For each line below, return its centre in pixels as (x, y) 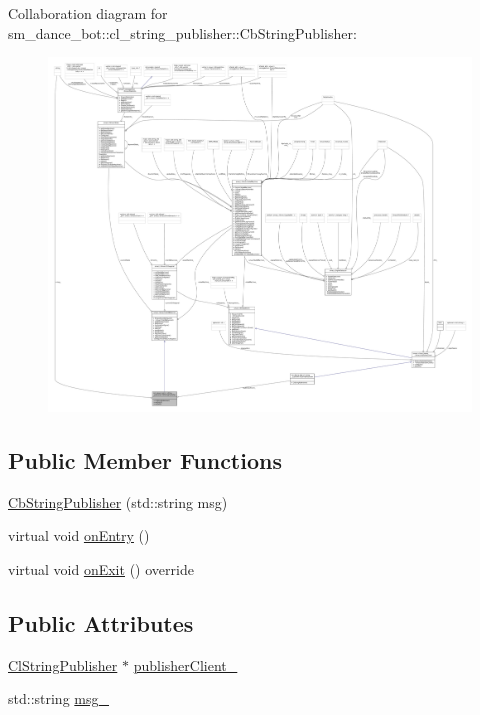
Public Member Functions (145, 459)
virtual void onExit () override (101, 568)
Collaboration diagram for (88, 13)
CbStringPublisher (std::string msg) (118, 501)
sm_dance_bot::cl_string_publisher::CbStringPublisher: (182, 32)
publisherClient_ (185, 664)
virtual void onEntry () (79, 535)
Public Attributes (101, 622)
